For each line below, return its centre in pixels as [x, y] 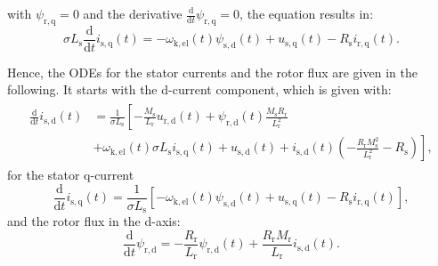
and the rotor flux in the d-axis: [94, 221]
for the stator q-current [71, 175]
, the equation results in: [307, 13]
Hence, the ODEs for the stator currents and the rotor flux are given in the [212, 72]
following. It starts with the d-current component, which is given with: [199, 89]
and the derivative [133, 13]
